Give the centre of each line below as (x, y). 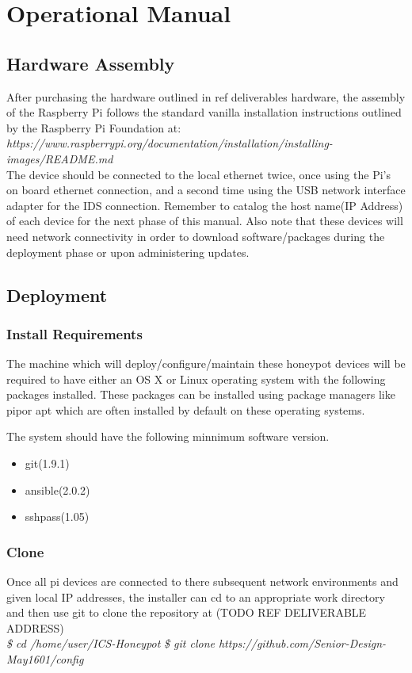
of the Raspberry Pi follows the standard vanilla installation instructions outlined (204, 112)
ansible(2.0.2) (57, 489)
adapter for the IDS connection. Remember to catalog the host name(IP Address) (205, 205)
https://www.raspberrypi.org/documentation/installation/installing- (170, 143)
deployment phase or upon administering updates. (128, 252)
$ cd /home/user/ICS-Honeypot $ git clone (111, 643)
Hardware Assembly (91, 63)
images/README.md (60, 158)
